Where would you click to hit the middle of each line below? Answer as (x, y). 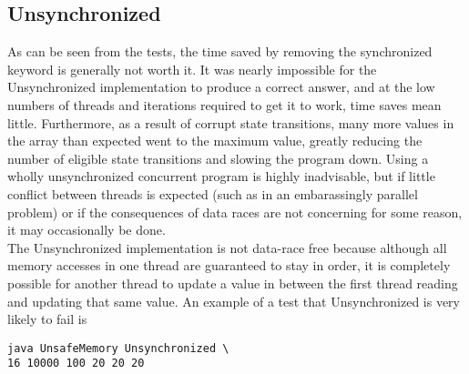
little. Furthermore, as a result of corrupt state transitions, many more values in (231, 122)
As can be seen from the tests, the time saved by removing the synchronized (220, 51)
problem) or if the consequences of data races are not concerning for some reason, (235, 212)
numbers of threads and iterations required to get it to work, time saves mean (224, 104)
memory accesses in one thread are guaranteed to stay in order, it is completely (229, 265)
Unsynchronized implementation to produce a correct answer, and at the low (221, 87)
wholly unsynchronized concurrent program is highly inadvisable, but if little (221, 176)
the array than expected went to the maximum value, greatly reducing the (215, 141)
